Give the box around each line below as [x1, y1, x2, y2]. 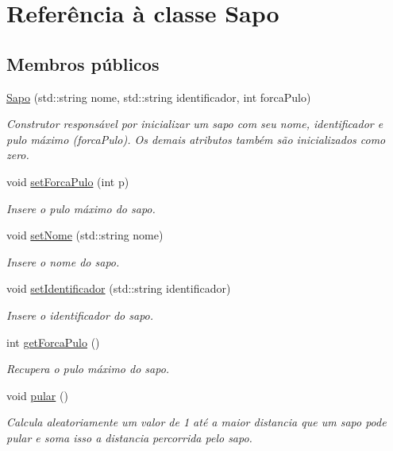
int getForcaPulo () [6, 333, 100, 350]
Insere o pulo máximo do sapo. [6, 200, 156, 216]
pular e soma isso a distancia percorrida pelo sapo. [6, 429, 252, 445]
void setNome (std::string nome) [6, 227, 164, 243]
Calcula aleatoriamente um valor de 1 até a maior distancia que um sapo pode [6, 414, 387, 430]
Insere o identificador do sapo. [6, 306, 154, 323]
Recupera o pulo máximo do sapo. [6, 360, 170, 377]
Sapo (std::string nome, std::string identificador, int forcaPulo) [6, 88, 311, 105]
